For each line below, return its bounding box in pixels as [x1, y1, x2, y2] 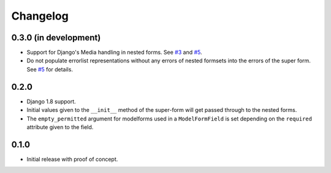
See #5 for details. [26, 65, 74, 73]
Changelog [11, 9, 69, 23]
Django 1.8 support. [26, 98, 76, 105]
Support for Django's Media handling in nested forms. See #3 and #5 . [26, 49, 202, 56]
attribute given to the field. [26, 123, 94, 131]
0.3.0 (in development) [11, 32, 101, 43]
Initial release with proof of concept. [26, 155, 118, 163]
